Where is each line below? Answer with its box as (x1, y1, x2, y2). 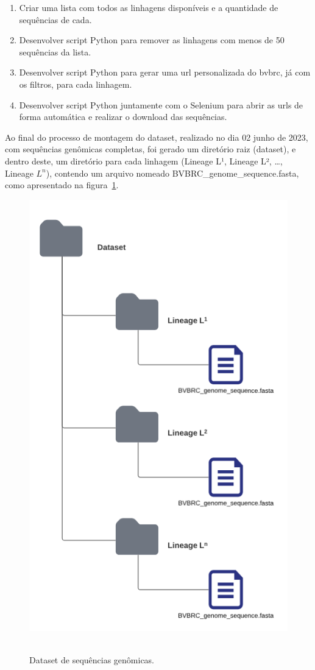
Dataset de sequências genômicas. (29, 653, 155, 666)
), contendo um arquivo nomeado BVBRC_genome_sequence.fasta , (46, 166, 299, 179)
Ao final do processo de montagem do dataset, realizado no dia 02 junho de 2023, (5, 130, 308, 143)
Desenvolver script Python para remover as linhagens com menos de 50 (19, 33, 285, 46)
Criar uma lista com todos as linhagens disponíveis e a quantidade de (19, 1, 278, 13)
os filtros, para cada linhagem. (19, 77, 132, 90)
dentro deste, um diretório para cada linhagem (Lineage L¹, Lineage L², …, (5, 154, 283, 167)
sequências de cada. (19, 13, 92, 26)
